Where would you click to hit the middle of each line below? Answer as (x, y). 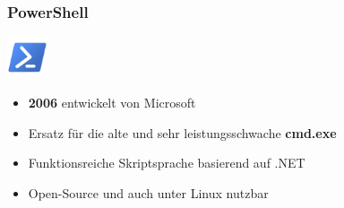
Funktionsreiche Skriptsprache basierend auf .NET (167, 163)
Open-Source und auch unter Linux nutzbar (148, 192)
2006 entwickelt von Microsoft (112, 103)
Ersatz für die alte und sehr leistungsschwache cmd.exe (182, 132)
